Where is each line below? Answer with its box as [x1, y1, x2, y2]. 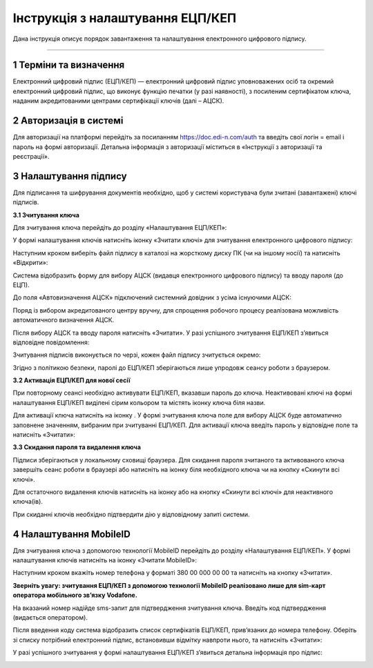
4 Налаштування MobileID [12, 528, 131, 540]
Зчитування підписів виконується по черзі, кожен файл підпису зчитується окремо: [12, 351, 261, 359]
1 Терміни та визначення [12, 59, 125, 71]
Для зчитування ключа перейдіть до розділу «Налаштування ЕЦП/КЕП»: [12, 224, 227, 231]
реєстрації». [12, 152, 50, 160]
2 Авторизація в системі [12, 115, 124, 127]
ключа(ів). [12, 498, 43, 506]
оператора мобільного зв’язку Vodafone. [12, 591, 137, 600]
